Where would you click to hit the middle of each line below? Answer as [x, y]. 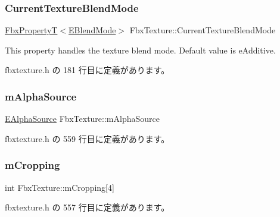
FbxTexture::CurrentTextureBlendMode [203, 30]
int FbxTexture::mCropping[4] [60, 187]
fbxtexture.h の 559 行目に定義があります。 [87, 138]
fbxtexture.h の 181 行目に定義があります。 [87, 70]
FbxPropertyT [31, 30]
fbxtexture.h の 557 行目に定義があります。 [87, 207]
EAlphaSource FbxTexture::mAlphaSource [82, 119]
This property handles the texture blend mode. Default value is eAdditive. [140, 50]
